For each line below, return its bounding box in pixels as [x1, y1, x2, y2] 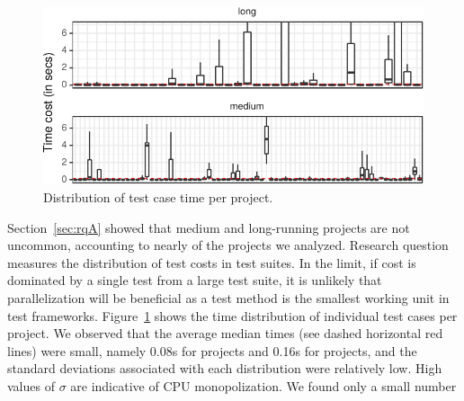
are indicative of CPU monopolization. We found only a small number [70, 377, 457, 395]
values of [7, 377, 55, 395]
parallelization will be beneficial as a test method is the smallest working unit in [7, 289, 450, 307]
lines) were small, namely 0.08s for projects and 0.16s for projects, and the [7, 341, 417, 360]
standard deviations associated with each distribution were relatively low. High [7, 359, 442, 378]
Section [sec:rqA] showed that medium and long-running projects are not [7, 218, 410, 236]
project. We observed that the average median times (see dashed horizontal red [7, 324, 443, 343]
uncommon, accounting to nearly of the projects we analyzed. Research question [7, 236, 449, 254]
